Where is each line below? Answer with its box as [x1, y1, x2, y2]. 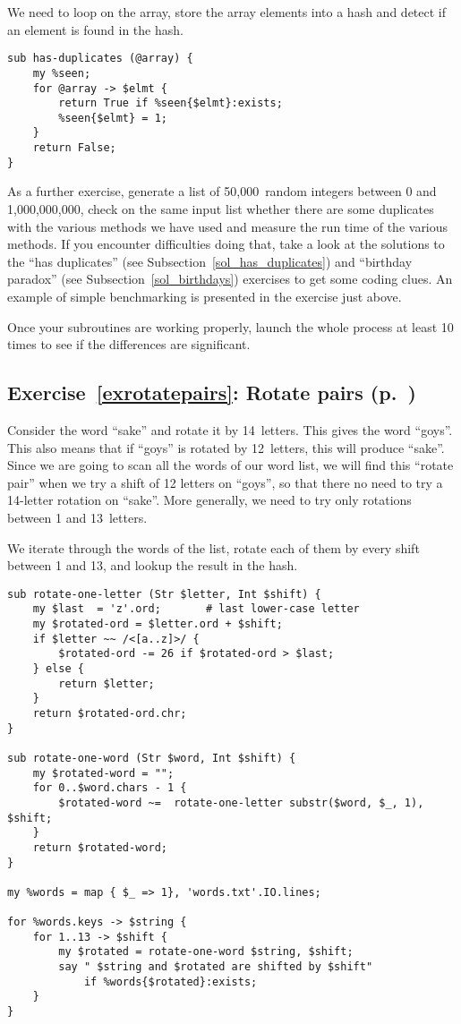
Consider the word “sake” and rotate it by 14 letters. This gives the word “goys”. [7, 420, 453, 439]
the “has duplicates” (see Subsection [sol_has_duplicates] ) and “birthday [7, 252, 413, 270]
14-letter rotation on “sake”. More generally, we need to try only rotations [7, 491, 412, 509]
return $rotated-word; [32, 841, 167, 854]
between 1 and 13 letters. [7, 508, 148, 526]
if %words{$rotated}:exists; [83, 975, 258, 988]
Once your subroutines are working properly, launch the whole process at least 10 [7, 317, 454, 336]
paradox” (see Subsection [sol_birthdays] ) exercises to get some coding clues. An [7, 269, 453, 288]
